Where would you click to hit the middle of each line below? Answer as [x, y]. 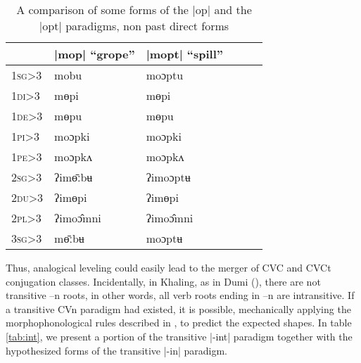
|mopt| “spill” [184, 54]
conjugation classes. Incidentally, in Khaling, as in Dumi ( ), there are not [163, 281]
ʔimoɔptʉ [168, 177]
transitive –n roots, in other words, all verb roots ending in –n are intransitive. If [180, 295]
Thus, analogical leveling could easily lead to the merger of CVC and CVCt [169, 267]
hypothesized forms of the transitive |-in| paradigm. [116, 350]
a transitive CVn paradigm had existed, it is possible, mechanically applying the [178, 308]
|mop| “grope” [95, 54]
